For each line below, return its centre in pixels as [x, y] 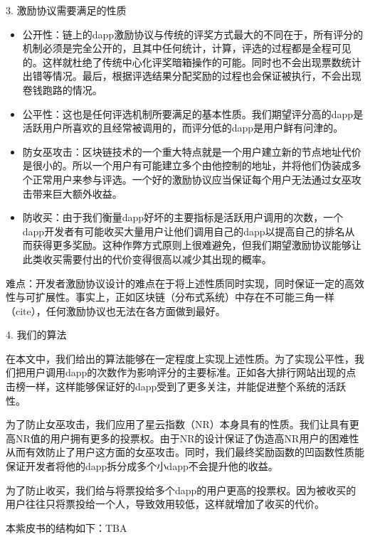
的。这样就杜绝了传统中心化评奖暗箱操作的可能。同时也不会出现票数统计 [192, 62]
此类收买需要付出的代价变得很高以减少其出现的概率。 [147, 258]
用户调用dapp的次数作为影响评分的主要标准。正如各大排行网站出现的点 [191, 372]
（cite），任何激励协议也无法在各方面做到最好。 [116, 310]
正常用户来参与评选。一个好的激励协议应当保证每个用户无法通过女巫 [192, 179]
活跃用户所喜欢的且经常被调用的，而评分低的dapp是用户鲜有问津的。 [183, 128]
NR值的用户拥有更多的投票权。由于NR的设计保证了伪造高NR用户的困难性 [187, 438]
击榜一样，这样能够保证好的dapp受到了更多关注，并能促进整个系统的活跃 [176, 386]
